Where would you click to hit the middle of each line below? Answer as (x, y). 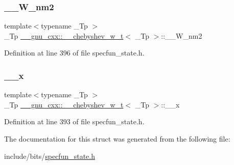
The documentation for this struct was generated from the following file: (117, 139)
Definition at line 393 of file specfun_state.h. (74, 121)
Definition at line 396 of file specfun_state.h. (74, 53)
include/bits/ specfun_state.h (50, 156)
